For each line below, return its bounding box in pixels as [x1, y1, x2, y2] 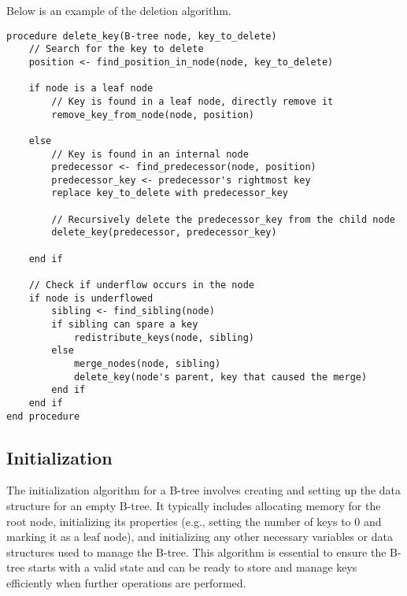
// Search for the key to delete [28, 43, 204, 55]
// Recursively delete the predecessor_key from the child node [51, 213, 395, 225]
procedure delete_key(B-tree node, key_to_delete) [6, 30, 277, 42]
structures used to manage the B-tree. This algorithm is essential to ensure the [6, 543, 387, 560]
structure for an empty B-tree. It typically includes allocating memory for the [6, 498, 381, 514]
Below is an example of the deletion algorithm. [6, 2, 231, 18]
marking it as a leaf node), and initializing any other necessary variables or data [6, 528, 393, 545]
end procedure [6, 410, 80, 422]
